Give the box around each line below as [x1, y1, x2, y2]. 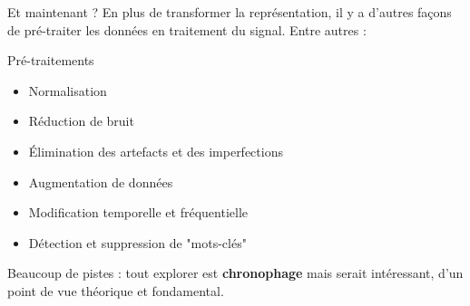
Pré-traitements [7, 51, 94, 70]
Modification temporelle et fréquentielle [28, 203, 249, 222]
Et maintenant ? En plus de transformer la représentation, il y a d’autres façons [7, 3, 452, 21]
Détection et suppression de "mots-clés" [28, 233, 247, 252]
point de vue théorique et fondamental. [7, 281, 224, 300]
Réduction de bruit [28, 111, 134, 130]
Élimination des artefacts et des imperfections [28, 141, 283, 160]
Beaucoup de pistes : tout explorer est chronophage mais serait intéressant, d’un [7, 263, 464, 282]
